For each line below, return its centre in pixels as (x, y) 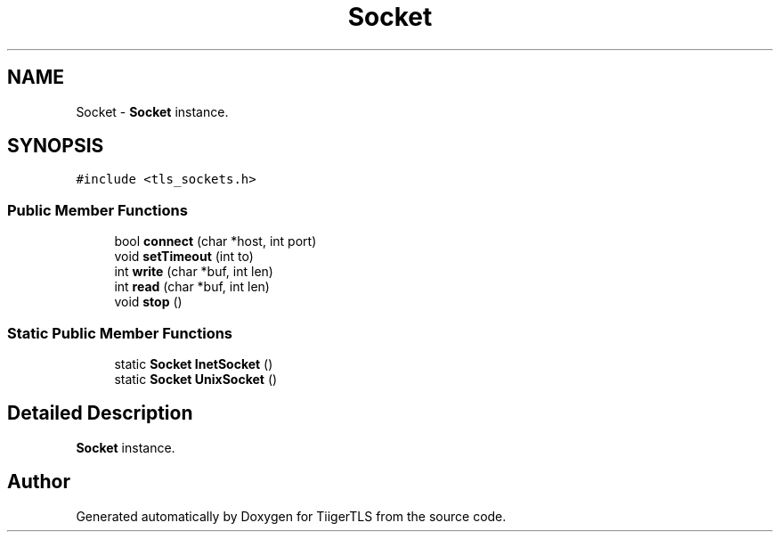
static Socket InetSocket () (194, 363)
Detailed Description (100, 413)
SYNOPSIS (56, 146)
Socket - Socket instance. (152, 111)
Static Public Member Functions (120, 333)
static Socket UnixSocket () (196, 379)
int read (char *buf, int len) (192, 287)
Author (39, 482)
